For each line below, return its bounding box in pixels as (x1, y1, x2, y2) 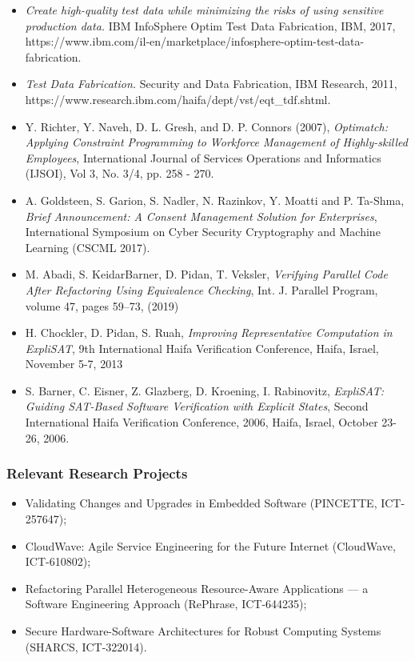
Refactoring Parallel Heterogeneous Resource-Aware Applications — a (25, 579, 369, 596)
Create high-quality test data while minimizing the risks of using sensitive (25, 2, 384, 18)
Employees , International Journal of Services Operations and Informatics (25, 149, 381, 166)
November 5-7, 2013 (25, 355, 123, 372)
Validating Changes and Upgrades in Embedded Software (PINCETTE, (25, 495, 377, 511)
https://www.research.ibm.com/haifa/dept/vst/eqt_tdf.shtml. (25, 90, 331, 107)
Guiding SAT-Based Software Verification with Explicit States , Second (25, 398, 369, 415)
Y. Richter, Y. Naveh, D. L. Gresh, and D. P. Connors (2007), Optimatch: (25, 118, 388, 134)
